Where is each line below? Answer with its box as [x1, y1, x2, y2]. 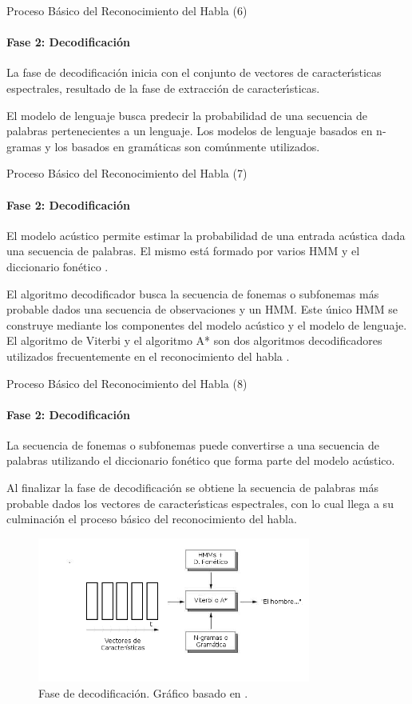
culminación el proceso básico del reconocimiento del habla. [6, 510, 297, 527]
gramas [6, 138, 42, 154]
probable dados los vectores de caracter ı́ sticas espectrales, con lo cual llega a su [6, 494, 394, 511]
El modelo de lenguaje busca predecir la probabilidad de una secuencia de [6, 106, 367, 123]
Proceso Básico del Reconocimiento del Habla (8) [6, 374, 248, 391]
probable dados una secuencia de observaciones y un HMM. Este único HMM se [6, 301, 398, 318]
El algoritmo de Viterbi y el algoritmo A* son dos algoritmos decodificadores [6, 332, 382, 349]
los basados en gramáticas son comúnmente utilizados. [54, 138, 320, 154]
